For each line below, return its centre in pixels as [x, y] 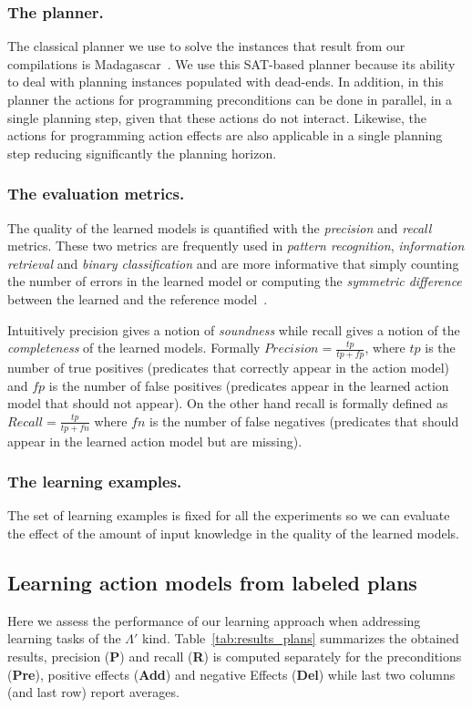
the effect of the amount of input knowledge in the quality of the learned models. [233, 533]
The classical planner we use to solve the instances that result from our [206, 46]
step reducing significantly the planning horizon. [142, 153]
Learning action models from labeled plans [212, 582]
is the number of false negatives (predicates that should [304, 421]
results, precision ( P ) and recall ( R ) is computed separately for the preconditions [235, 656]
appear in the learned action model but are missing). [155, 441]
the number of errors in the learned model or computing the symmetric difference [235, 281]
